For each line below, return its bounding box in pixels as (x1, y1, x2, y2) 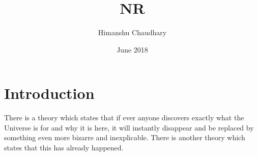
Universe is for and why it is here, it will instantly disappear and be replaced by (4, 122, 254, 133)
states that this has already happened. (4, 142, 124, 153)
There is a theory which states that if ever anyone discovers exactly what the (4, 112, 244, 123)
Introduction (4, 83, 95, 103)
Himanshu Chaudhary (98, 27, 167, 38)
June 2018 (117, 44, 148, 55)
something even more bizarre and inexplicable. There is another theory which (4, 132, 245, 143)
